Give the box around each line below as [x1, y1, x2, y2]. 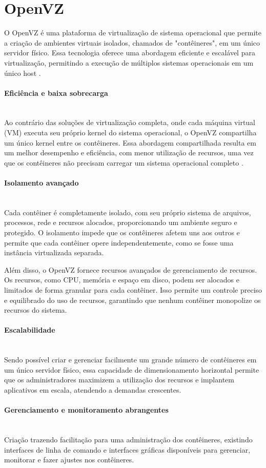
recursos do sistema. [4, 304, 67, 315]
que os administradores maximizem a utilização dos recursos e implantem [4, 374, 234, 385]
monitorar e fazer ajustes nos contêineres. [4, 454, 134, 465]
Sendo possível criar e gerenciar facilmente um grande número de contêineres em [4, 354, 257, 365]
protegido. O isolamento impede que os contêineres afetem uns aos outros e [4, 227, 240, 238]
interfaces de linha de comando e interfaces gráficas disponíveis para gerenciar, [4, 444, 251, 455]
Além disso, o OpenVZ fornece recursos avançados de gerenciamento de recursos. [4, 264, 257, 275]
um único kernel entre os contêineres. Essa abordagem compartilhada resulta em [4, 137, 256, 148]
